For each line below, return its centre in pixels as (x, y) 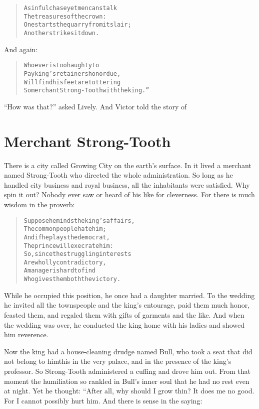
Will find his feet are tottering (72, 82)
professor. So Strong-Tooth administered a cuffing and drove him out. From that (127, 371)
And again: (21, 49)
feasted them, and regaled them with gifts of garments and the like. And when (124, 314)
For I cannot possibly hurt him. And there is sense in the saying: (103, 400)
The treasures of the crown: (65, 16)
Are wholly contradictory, (65, 262)
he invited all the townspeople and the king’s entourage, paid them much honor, (127, 305)
